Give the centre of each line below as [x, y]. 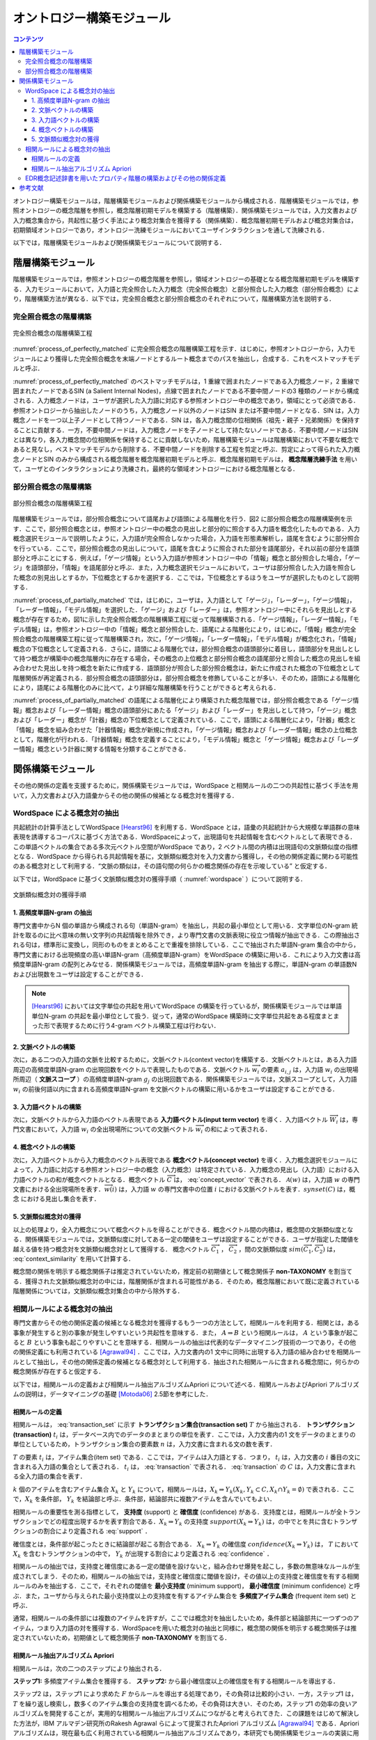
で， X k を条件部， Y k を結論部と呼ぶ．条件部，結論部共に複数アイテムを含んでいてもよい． [144, 1500]
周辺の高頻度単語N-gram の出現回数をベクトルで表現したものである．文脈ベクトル [132, 1069]
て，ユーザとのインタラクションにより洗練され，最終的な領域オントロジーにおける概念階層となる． [156, 469]
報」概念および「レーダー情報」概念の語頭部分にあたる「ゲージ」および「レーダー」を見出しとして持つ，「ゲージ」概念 [185, 710]
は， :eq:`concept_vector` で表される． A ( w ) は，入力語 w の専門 [266, 1179]
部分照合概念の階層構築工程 [53, 503]
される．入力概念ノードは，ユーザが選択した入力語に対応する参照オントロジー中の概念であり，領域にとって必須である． [186, 401]
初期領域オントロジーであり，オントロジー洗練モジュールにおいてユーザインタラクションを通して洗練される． [171, 230]
